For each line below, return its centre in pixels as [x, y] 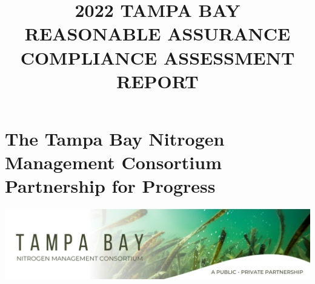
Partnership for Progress [110, 186]
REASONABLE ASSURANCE [157, 34]
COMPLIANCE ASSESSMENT [157, 57]
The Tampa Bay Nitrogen [115, 138]
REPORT [157, 81]
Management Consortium [113, 162]
